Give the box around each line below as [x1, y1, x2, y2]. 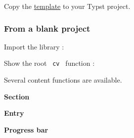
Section [4, 91, 30, 101]
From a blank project [4, 22, 90, 34]
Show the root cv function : [4, 58, 95, 68]
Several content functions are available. [4, 75, 122, 85]
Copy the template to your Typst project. [4, 1, 131, 11]
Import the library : [4, 41, 64, 51]
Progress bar [4, 124, 48, 135]
